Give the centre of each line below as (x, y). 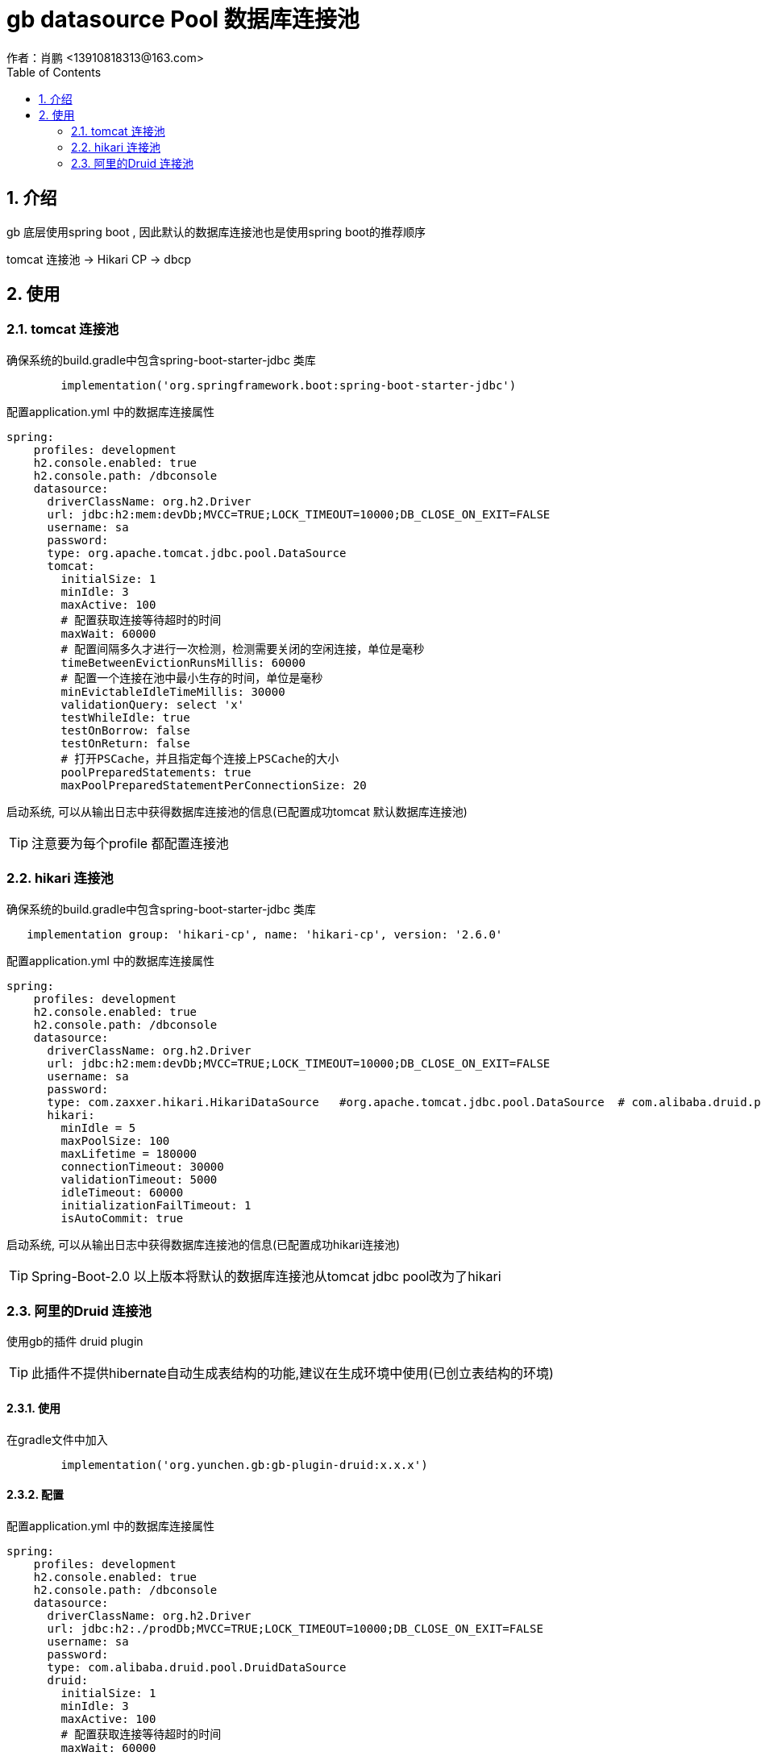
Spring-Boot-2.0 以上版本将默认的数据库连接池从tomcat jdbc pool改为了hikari (266, 1276)
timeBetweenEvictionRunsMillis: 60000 (183, 662)
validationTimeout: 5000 (139, 1179)
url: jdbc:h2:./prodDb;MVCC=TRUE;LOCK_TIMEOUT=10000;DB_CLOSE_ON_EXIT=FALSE (295, 1628)
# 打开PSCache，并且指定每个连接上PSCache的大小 (200, 758)
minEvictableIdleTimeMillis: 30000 (173, 691)
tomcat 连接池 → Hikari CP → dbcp (99, 259)
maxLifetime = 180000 (129, 1153)
